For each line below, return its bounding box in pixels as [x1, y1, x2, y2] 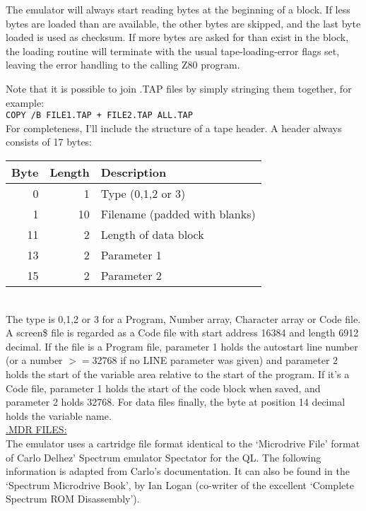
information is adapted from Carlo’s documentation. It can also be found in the [6, 464, 350, 478]
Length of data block [100, 226, 204, 242]
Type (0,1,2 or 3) [100, 185, 186, 201]
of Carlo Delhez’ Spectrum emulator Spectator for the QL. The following [6, 450, 321, 464]
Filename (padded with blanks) [100, 206, 256, 222]
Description [100, 164, 167, 180]
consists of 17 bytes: [6, 134, 93, 149]
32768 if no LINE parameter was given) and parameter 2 [92, 353, 338, 368]
